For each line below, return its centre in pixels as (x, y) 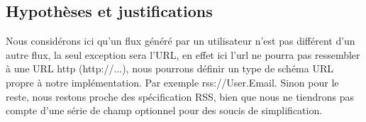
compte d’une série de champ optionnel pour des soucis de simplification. (164, 110)
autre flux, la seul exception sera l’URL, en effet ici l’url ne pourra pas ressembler (183, 54)
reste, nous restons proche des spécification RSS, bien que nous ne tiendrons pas (180, 96)
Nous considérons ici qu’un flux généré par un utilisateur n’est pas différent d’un (181, 41)
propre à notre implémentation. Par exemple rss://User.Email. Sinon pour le (172, 82)
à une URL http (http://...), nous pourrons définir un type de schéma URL (170, 68)
